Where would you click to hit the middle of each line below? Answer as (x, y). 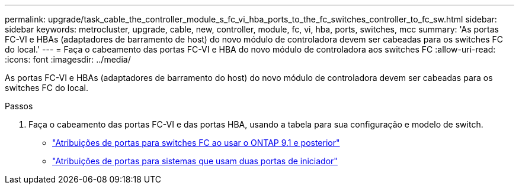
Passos (19, 106)
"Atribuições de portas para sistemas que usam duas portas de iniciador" (195, 161)
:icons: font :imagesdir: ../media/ (68, 59)
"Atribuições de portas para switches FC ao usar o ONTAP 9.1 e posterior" (196, 143)
